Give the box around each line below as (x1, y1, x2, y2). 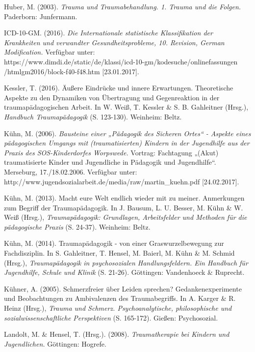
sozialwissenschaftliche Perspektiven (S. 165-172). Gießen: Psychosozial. (4, 312, 218, 323)
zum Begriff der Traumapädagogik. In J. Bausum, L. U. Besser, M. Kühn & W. (4, 202, 243, 212)
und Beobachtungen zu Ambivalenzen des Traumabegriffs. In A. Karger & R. (4, 293, 236, 303)
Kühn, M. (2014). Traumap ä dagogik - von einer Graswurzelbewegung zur (4, 238, 224, 248)
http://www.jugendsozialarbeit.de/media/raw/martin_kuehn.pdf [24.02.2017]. (4, 176, 239, 186)
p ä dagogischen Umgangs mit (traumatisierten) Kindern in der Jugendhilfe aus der (4, 138, 250, 148)
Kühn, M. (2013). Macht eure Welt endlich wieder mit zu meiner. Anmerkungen (4, 193, 245, 203)
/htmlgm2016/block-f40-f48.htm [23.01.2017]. (4, 66, 139, 76)
